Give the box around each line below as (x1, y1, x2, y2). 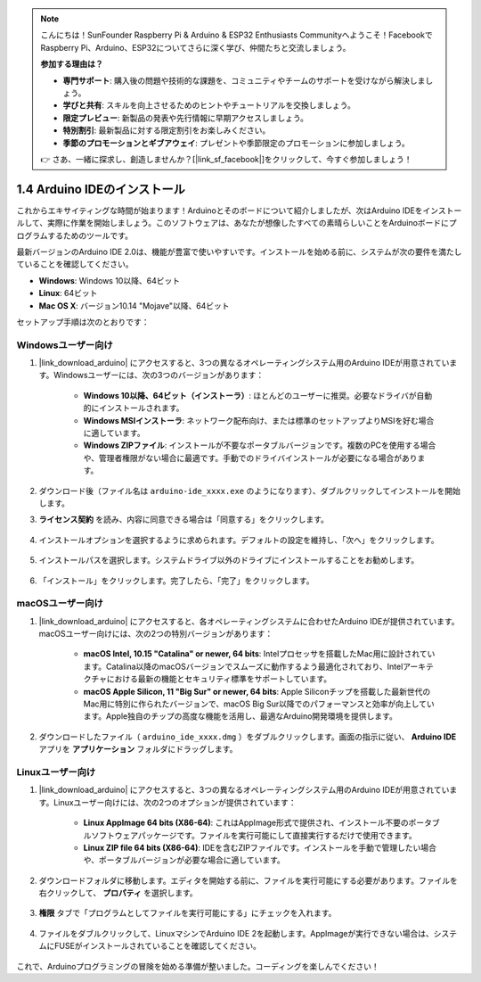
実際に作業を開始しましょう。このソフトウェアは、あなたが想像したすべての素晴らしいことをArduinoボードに (46, 218, 450, 228)
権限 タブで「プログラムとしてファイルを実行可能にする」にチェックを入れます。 (38, 908, 337, 919)
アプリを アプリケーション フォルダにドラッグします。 (38, 744, 238, 755)
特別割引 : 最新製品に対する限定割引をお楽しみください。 (62, 125, 271, 136)
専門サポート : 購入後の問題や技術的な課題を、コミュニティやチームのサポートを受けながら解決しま (62, 75, 426, 86)
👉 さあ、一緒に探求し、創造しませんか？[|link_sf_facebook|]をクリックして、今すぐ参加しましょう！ (40, 153, 412, 164)
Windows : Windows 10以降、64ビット (38, 275, 181, 285)
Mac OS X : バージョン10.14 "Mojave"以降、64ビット (38, 300, 231, 311)
